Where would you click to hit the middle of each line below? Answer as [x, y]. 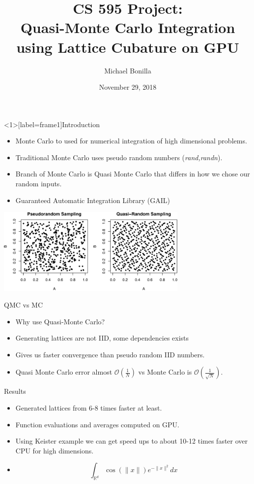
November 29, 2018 [128, 87]
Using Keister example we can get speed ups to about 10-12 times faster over [132, 441]
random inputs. [39, 184]
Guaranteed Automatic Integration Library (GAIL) [93, 200]
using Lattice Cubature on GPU [128, 47]
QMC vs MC [24, 305]
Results [15, 391]
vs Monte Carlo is [165, 372]
